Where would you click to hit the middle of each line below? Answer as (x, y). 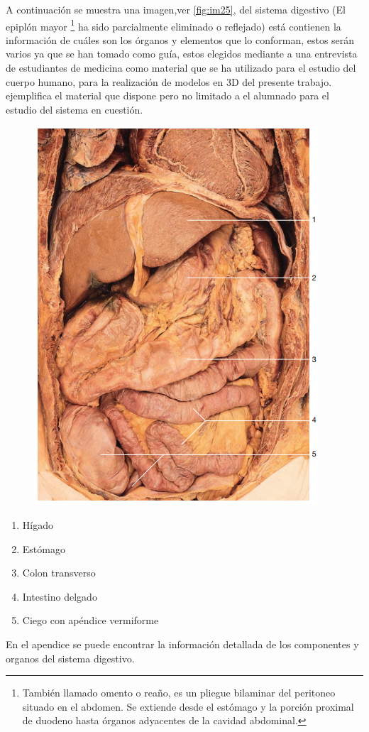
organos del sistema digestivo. (70, 658)
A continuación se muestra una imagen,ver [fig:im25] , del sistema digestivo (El (176, 9)
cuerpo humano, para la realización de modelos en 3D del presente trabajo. (169, 81)
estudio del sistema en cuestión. (75, 109)
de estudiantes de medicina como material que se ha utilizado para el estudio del (181, 68)
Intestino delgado (60, 596)
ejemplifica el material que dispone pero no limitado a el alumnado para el (167, 95)
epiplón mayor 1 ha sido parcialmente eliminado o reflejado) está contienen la (174, 25)
